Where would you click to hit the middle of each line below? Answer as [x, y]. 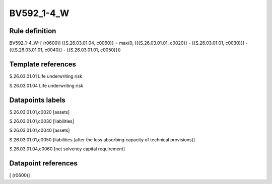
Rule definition [33, 31]
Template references [43, 65]
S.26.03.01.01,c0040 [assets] [40, 130]
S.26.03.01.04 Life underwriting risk [46, 85]
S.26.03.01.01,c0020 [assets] [40, 112]
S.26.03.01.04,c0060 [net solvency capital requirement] [67, 149]
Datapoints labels [37, 100]
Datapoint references [44, 163]
